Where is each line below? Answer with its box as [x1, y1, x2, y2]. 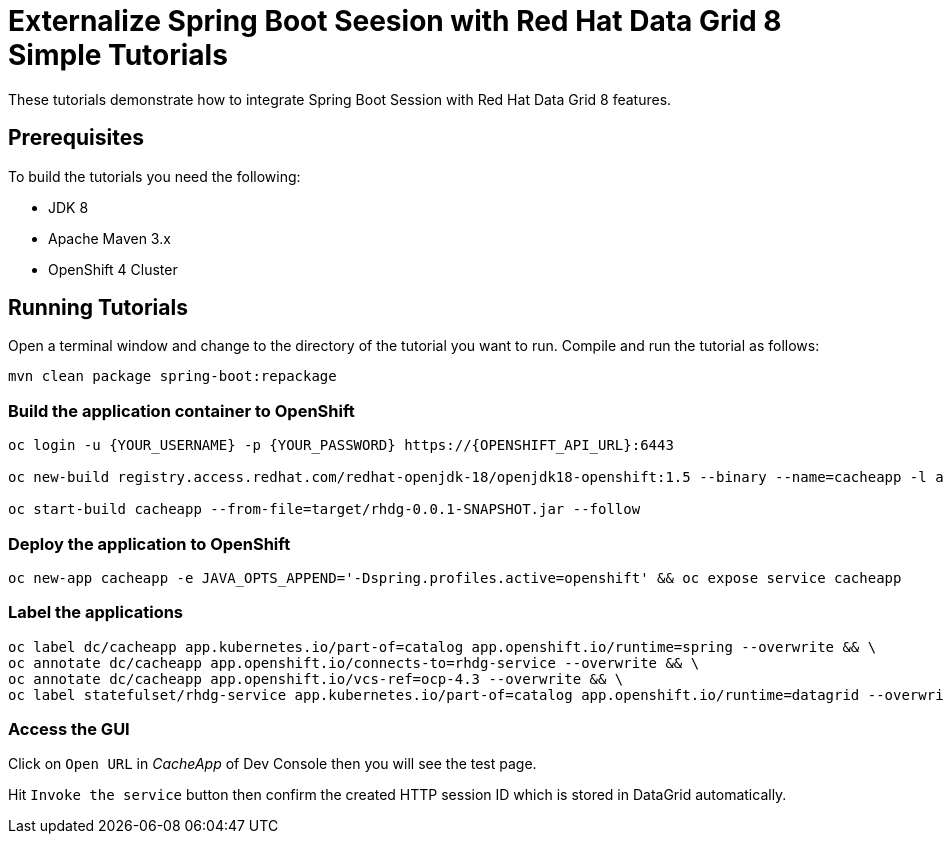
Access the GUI [8, 719, 130, 740]
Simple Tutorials [8, 38, 228, 72]
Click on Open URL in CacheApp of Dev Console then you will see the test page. [8, 755, 537, 773]
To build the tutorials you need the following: [8, 167, 301, 185]
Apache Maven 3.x [48, 229, 171, 247]
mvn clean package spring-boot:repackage [8, 368, 337, 385]
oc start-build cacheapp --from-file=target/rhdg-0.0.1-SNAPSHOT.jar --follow [8, 501, 641, 518]
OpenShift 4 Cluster [48, 260, 178, 278]
